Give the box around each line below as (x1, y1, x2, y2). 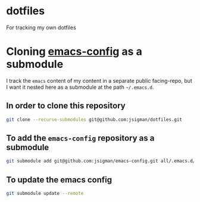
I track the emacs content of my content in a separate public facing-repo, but (6, 77, 192, 84)
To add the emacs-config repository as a (6, 133, 155, 143)
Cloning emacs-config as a (6, 45, 143, 58)
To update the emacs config (6, 175, 112, 185)
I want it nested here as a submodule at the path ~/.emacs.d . (6, 83, 154, 91)
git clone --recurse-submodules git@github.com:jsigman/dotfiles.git (6, 116, 183, 123)
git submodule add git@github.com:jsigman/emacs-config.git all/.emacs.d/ (6, 158, 196, 164)
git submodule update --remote (6, 191, 84, 197)
